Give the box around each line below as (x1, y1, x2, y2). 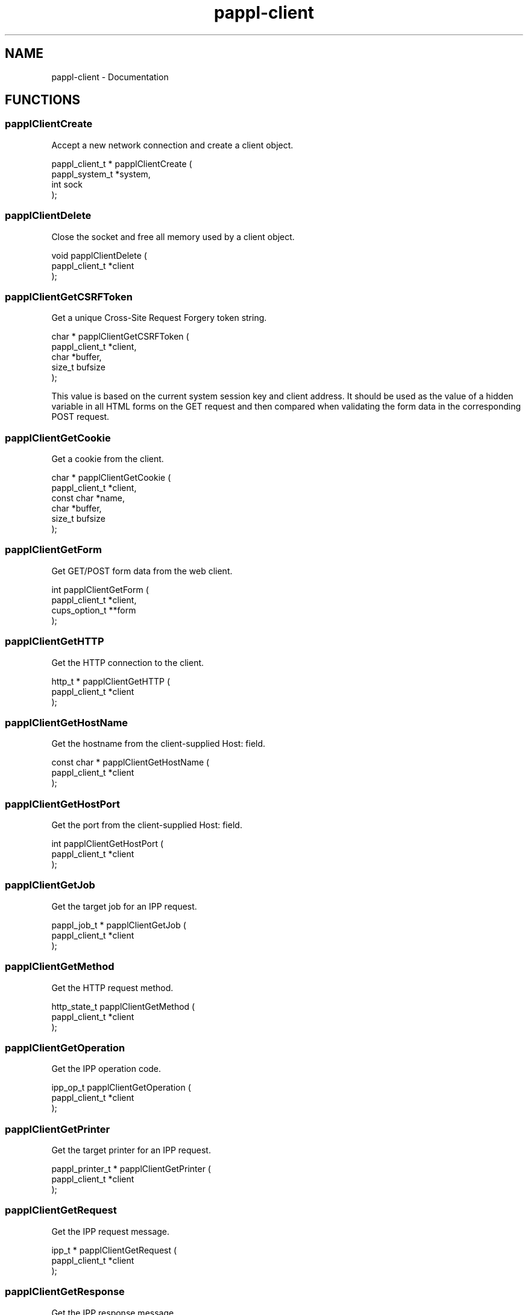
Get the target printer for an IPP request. (51, 1145, 211, 1156)
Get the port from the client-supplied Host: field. (51, 820, 242, 831)
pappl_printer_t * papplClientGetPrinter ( (51, 1164, 211, 1174)
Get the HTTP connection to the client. (51, 657, 204, 668)
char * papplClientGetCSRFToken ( (51, 331, 189, 342)
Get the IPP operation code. (51, 1063, 162, 1074)
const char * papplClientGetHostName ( (51, 757, 210, 768)
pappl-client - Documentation (51, 71, 169, 82)
